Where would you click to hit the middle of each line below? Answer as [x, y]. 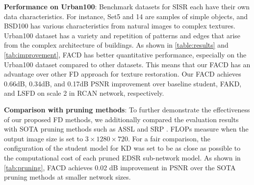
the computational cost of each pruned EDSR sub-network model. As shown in [122, 157]
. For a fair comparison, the [169, 138]
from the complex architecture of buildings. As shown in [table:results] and [116, 45]
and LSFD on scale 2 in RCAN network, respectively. [84, 93]
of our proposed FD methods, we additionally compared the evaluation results [121, 119]
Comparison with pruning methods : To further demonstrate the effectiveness [127, 109]
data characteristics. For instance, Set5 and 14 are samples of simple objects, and [126, 16]
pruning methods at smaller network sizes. [67, 177]
